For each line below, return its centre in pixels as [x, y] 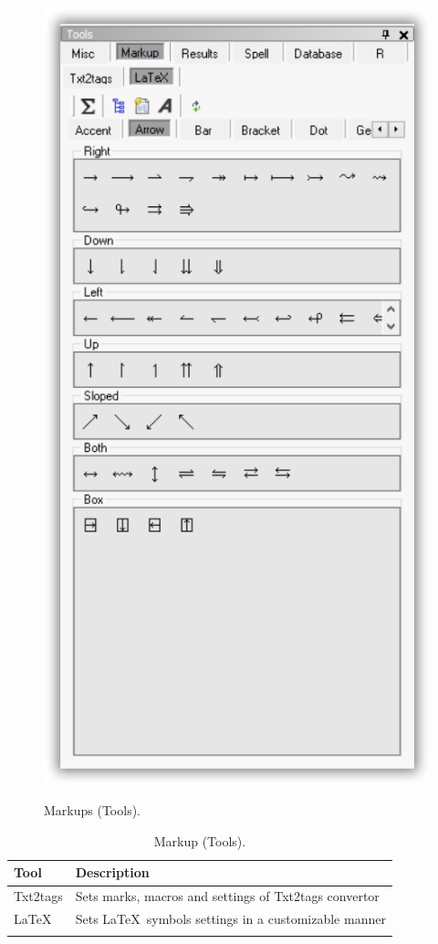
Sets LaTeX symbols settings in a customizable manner [230, 919]
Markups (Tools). [92, 810]
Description [112, 872]
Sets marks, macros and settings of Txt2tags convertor [227, 896]
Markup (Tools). [200, 840]
